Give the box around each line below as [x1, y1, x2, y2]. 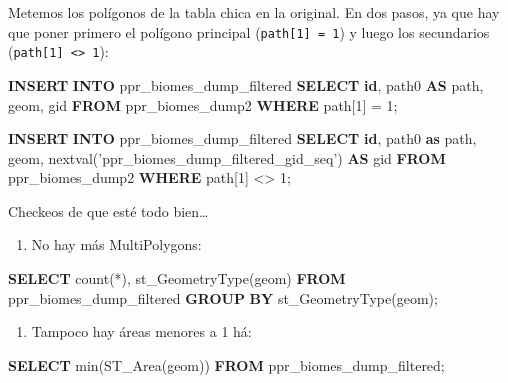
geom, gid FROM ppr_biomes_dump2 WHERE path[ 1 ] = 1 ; [8, 94, 398, 115]
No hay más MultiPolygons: [31, 234, 202, 255]
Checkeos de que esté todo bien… [8, 200, 209, 221]
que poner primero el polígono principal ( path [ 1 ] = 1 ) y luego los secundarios [8, 21, 490, 42]
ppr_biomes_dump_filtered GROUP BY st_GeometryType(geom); [8, 287, 438, 308]
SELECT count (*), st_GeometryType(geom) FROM [8, 268, 346, 289]
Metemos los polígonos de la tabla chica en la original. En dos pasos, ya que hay [8, 2, 500, 22]
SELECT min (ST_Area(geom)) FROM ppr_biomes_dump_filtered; [8, 354, 445, 375]
